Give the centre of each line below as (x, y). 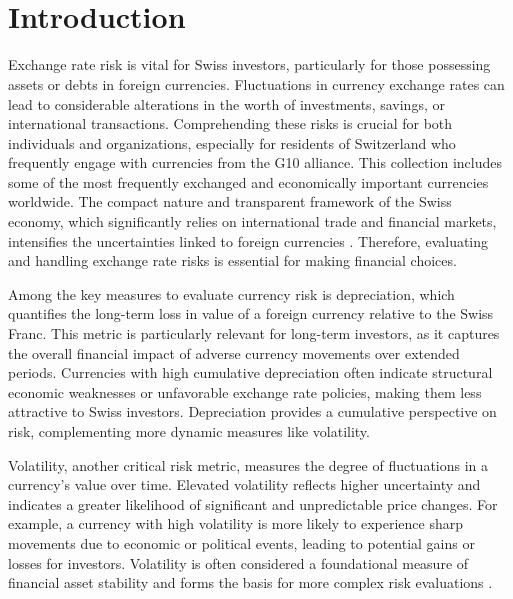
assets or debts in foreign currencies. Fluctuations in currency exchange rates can (256, 83)
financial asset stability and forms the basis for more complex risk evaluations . (250, 582)
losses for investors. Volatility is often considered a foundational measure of (238, 562)
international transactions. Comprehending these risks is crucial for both (230, 123)
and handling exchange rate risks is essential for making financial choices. (232, 260)
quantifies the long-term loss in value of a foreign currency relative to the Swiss (251, 313)
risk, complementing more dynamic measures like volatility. (189, 431)
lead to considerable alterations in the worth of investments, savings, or (226, 103)
